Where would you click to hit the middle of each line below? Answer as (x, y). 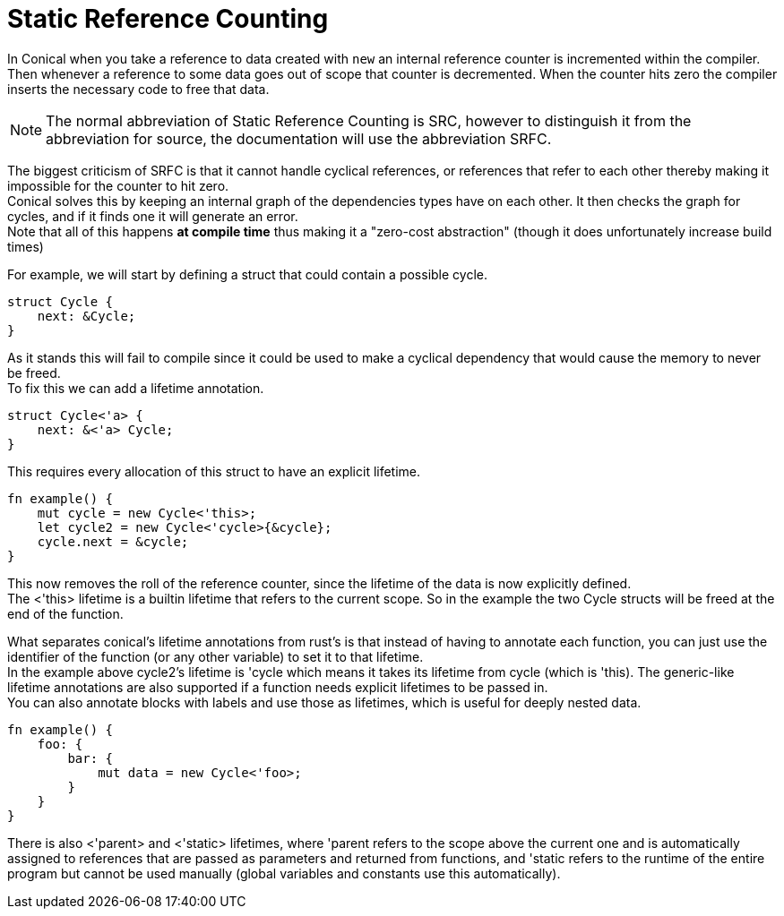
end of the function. (65, 613)
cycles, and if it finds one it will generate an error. (153, 216)
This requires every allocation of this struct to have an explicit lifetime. (214, 471)
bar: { (90, 758)
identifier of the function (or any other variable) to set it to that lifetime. (215, 656)
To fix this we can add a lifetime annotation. (136, 388)
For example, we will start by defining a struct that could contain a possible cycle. (247, 274)
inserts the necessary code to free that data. (138, 89)
